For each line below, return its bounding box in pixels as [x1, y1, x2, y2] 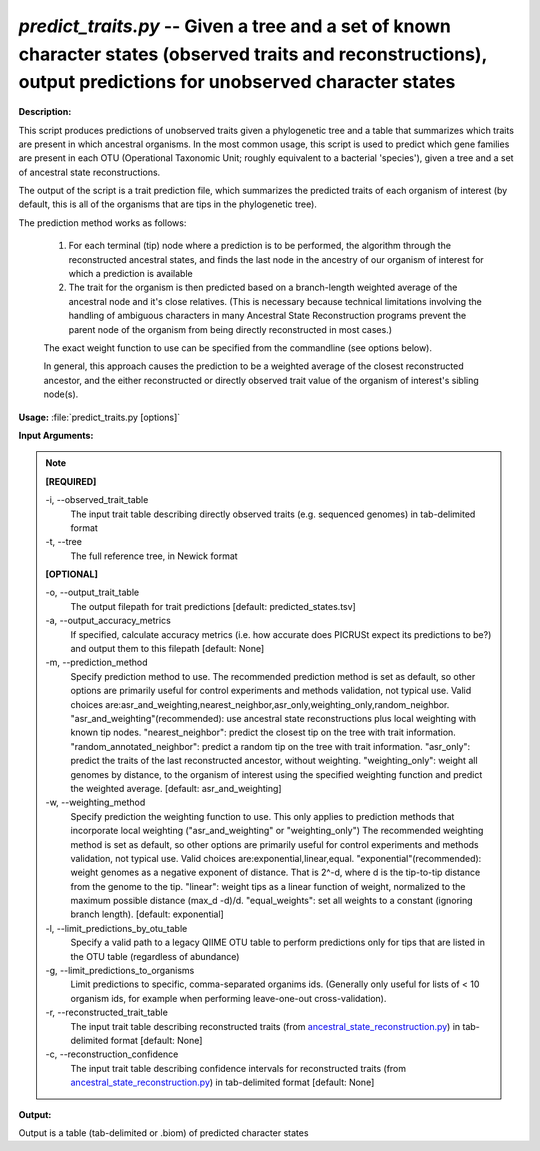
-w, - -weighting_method [45, 796, 146, 809]
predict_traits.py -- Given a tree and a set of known [18, 15, 452, 37]
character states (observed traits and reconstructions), [18, 43, 487, 65]
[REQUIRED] [45, 475, 97, 487]
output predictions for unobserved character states [18, 71, 456, 94]
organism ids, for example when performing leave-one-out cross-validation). [70, 992, 387, 1004]
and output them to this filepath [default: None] [70, 643, 265, 655]
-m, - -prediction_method [45, 656, 149, 669]
